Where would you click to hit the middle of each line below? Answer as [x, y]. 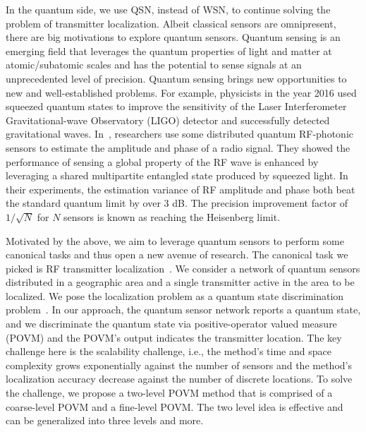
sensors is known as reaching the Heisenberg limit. [172, 216]
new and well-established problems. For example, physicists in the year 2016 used [181, 92]
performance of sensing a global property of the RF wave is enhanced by [162, 161]
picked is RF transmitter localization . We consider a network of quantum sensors [183, 268]
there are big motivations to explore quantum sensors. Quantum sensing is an [173, 37]
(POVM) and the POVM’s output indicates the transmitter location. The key [174, 337]
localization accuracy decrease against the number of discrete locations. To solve [179, 379]
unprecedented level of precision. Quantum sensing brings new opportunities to [176, 78]
